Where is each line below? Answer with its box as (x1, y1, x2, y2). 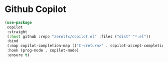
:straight (7, 29, 28, 34)
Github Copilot (5, 3, 67, 15)
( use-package (5, 20, 32, 25)
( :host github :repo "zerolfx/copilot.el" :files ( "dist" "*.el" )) (7, 34, 151, 39)
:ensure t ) (7, 52, 30, 58)
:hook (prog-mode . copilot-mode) (7, 48, 79, 53)
